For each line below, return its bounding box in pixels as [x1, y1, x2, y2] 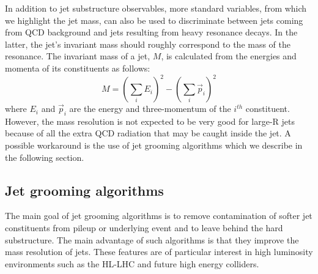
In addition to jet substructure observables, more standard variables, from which [5, 2, 307, 14]
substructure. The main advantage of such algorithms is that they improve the [5, 233, 299, 246]
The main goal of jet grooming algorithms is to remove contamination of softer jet [5, 209, 312, 222]
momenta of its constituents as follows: [5, 61, 150, 74]
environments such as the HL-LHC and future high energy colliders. [5, 257, 259, 270]
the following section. [5, 150, 84, 163]
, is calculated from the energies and [161, 50, 297, 62]
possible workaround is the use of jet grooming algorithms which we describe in [5, 139, 303, 152]
